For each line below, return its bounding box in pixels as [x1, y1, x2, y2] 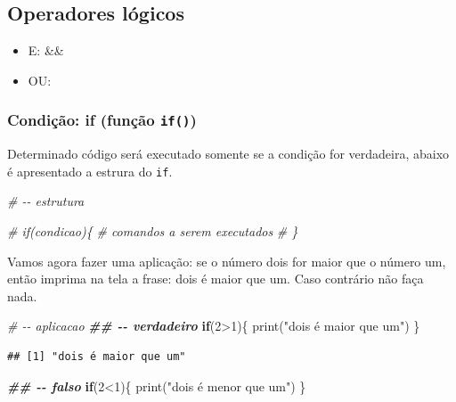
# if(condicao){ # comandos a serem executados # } [7, 222, 298, 241]
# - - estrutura [7, 192, 85, 210]
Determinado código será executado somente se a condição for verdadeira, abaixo [7, 144, 450, 163]
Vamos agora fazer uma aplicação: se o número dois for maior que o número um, [7, 251, 446, 270]
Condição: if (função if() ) [7, 109, 197, 131]
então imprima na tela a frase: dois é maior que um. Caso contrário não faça [7, 269, 424, 288]
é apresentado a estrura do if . [7, 161, 173, 180]
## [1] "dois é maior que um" [7, 349, 186, 363]
